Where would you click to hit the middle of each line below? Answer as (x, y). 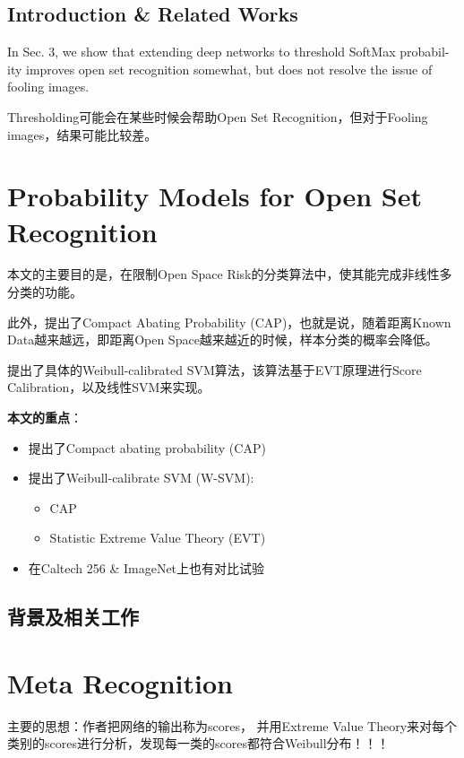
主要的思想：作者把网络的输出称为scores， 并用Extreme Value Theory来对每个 (232, 725)
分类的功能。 (45, 292)
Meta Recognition (120, 682)
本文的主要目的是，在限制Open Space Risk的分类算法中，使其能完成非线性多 (230, 274)
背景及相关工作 (73, 616)
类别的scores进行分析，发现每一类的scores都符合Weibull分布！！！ (198, 743)
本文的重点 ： (45, 418)
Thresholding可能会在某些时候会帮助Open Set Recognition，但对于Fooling (218, 116)
